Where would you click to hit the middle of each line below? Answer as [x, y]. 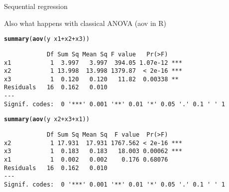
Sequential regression [36, 6]
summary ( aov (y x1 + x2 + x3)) [47, 39]
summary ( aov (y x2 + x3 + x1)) [47, 119]
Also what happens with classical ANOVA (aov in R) [85, 23]
